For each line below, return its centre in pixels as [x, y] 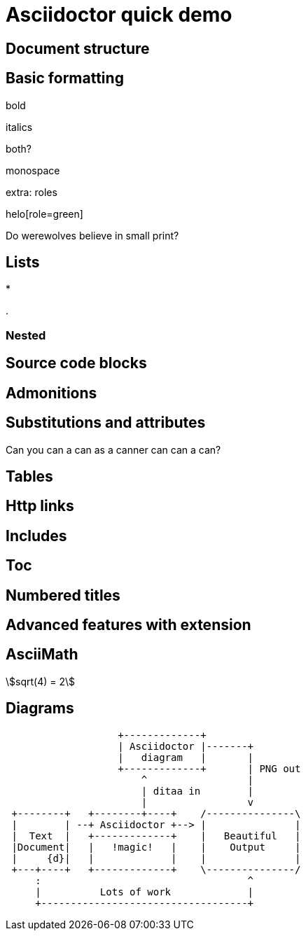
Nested [26, 335]
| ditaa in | [197, 791]
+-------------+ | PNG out [209, 768]
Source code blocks [76, 363]
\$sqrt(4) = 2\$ [41, 681]
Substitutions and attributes [106, 423]
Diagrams [40, 708]
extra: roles [32, 192]
